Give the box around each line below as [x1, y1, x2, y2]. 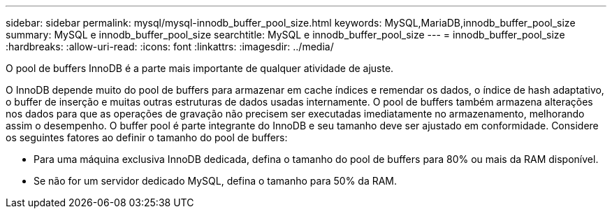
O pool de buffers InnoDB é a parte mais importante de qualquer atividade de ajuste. [6, 62, 394, 74]
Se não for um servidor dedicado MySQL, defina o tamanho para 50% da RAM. [34, 175, 398, 187]
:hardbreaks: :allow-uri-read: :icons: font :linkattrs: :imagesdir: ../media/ [6, 41, 334, 52]
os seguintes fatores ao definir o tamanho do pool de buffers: [6, 131, 288, 143]
